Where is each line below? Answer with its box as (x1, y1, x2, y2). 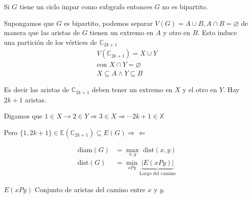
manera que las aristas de (4, 27, 80, 38)
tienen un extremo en (89, 27, 154, 38)
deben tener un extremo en (92, 84, 172, 95)
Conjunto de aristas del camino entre (35, 184, 146, 194)
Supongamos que (4, 18, 54, 28)
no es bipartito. (162, 1, 208, 11)
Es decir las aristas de (4, 84, 69, 95)
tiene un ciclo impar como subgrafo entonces (20, 1, 152, 11)
